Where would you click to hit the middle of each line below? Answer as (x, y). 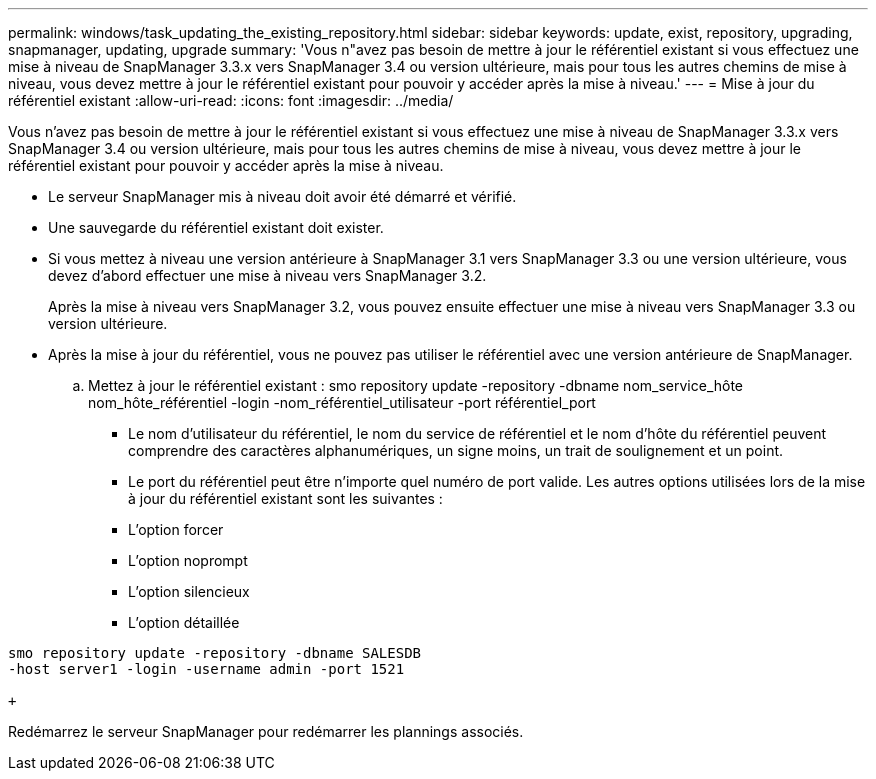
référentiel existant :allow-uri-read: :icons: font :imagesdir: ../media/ (231, 100)
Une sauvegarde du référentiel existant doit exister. (216, 227)
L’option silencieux (189, 591)
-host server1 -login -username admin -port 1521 (206, 669)
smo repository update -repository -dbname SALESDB (215, 653)
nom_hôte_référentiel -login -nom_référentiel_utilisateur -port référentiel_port (342, 402)
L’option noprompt (188, 560)
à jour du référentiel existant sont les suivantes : (285, 498)
